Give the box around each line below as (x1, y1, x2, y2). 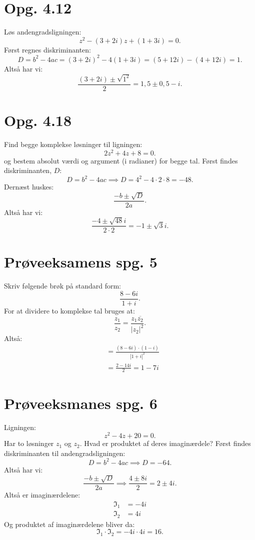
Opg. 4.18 (4, 110, 72, 130)
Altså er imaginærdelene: (4, 489, 80, 500)
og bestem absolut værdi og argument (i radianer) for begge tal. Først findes (4, 155, 238, 165)
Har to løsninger (4, 438, 54, 448)
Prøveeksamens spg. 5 (4, 251, 157, 272)
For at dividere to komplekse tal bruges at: (4, 305, 135, 315)
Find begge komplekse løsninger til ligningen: (4, 138, 142, 149)
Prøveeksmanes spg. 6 (4, 392, 157, 413)
